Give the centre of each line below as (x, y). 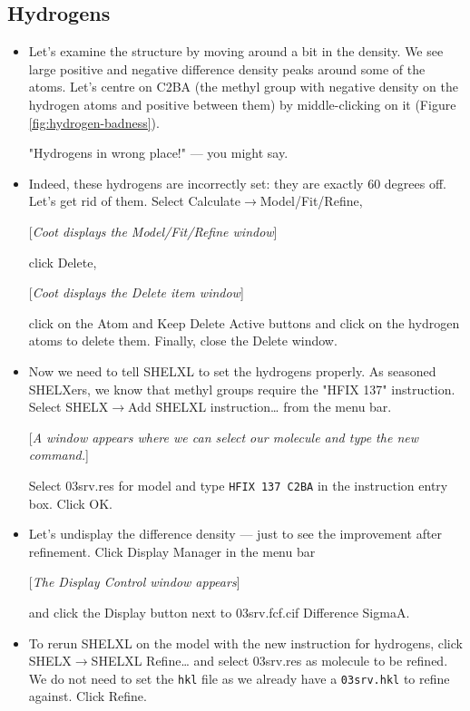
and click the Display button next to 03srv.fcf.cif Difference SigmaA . (219, 612)
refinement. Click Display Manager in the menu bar (172, 551)
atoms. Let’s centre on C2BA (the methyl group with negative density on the (243, 87)
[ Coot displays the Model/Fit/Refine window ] (153, 231)
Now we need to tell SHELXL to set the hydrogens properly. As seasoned (232, 370)
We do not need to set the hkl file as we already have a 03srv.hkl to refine (239, 678)
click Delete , (63, 262)
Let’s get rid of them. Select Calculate (135, 201)
